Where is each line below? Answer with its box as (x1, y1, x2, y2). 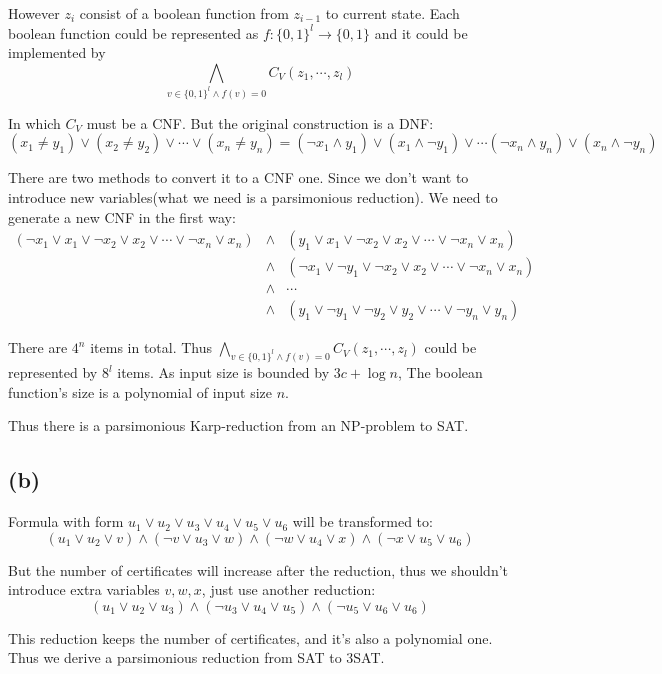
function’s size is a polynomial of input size (8, 381, 272, 402)
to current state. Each (325, 3, 460, 23)
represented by (8, 362, 98, 383)
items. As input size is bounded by (117, 362, 330, 383)
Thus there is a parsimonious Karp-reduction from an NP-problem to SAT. (8, 415, 469, 436)
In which (8, 112, 61, 133)
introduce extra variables (8, 579, 160, 600)
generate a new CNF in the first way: (8, 206, 236, 227)
